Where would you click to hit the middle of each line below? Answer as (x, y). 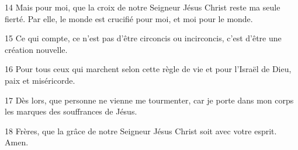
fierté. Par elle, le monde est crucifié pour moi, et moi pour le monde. (129, 18)
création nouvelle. (36, 49)
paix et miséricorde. (40, 80)
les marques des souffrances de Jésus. (71, 111)
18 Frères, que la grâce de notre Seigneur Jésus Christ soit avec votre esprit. (141, 131)
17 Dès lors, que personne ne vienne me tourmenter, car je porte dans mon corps (149, 100)
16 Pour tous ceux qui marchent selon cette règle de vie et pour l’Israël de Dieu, (148, 69)
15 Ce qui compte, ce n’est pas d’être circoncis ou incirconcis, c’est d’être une (143, 38)
